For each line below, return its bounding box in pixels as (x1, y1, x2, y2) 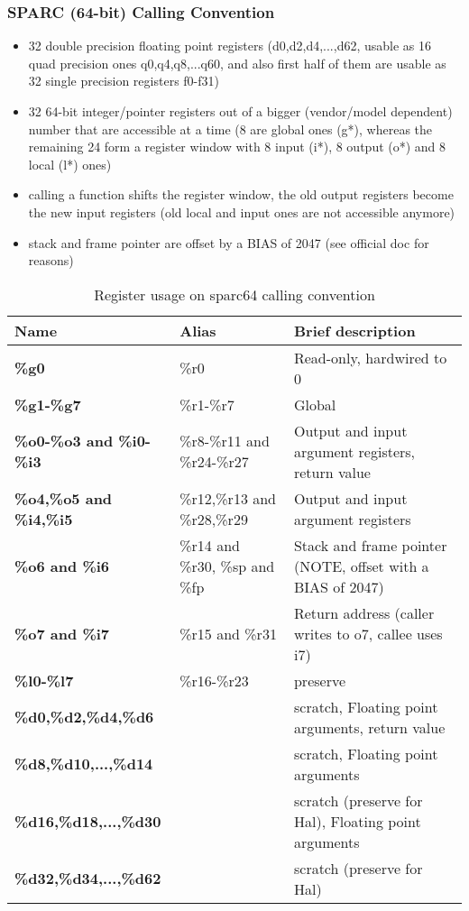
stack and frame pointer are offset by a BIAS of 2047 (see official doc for (28, 233, 429, 252)
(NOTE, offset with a (293, 555, 429, 576)
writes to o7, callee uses (293, 622, 443, 644)
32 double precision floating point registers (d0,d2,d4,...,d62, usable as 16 (28, 36, 432, 55)
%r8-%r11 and (179, 430, 270, 452)
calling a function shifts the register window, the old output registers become (28, 185, 454, 204)
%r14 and (179, 534, 240, 556)
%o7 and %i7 (14, 622, 110, 644)
